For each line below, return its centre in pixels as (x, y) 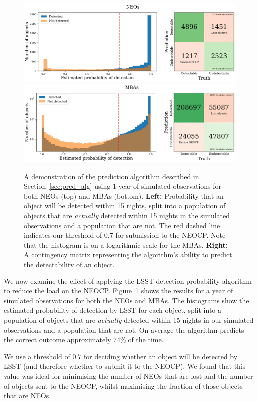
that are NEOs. (28, 395)
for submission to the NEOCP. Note (170, 235)
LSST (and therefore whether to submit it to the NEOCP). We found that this (125, 366)
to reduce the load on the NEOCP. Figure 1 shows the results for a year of (119, 291)
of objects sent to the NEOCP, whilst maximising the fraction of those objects (123, 385)
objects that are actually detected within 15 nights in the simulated (127, 215)
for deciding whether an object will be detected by (161, 356)
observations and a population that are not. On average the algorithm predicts (124, 330)
